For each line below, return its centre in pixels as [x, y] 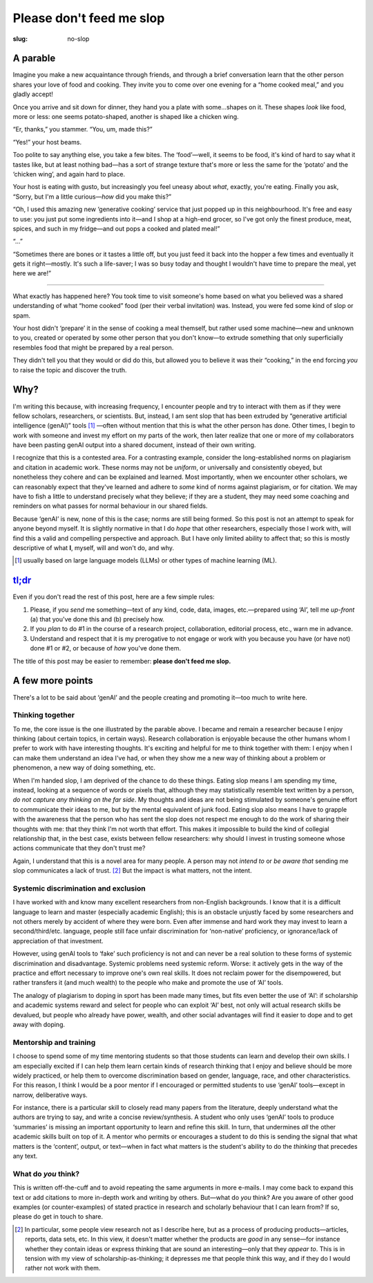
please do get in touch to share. [58, 1217]
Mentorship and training [54, 1042]
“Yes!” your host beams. [47, 142]
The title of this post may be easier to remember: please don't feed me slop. [122, 661]
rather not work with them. [63, 1268]
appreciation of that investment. [58, 940]
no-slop [78, 39]
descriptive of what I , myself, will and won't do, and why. [94, 547]
